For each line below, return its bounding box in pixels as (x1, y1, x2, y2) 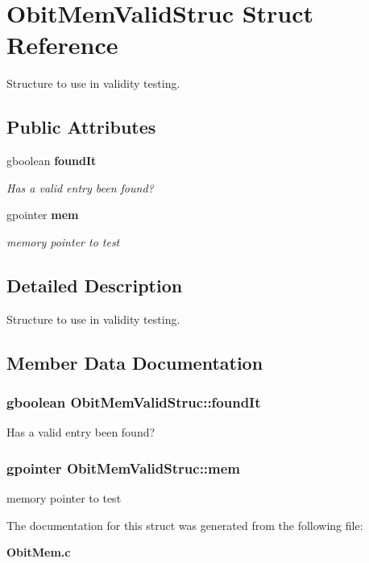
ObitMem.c (6, 544, 71, 561)
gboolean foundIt (6, 152, 97, 169)
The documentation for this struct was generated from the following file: (6, 516, 363, 533)
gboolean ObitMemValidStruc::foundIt (6, 391, 261, 412)
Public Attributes (6, 114, 156, 139)
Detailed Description (6, 272, 183, 297)
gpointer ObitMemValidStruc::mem (6, 457, 241, 478)
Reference (6, 28, 118, 61)
